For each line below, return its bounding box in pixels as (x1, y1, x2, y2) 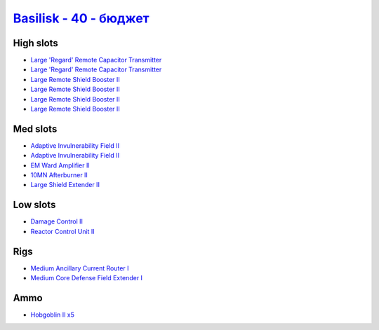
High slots (13, 37, 59, 49)
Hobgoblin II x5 (30, 310, 75, 319)
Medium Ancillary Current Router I (30, 263, 129, 273)
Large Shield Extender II (30, 181, 100, 189)
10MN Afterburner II (30, 171, 88, 179)
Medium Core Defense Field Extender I (30, 274, 143, 282)
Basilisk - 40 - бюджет (13, 11, 150, 26)
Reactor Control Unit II (30, 227, 95, 235)
